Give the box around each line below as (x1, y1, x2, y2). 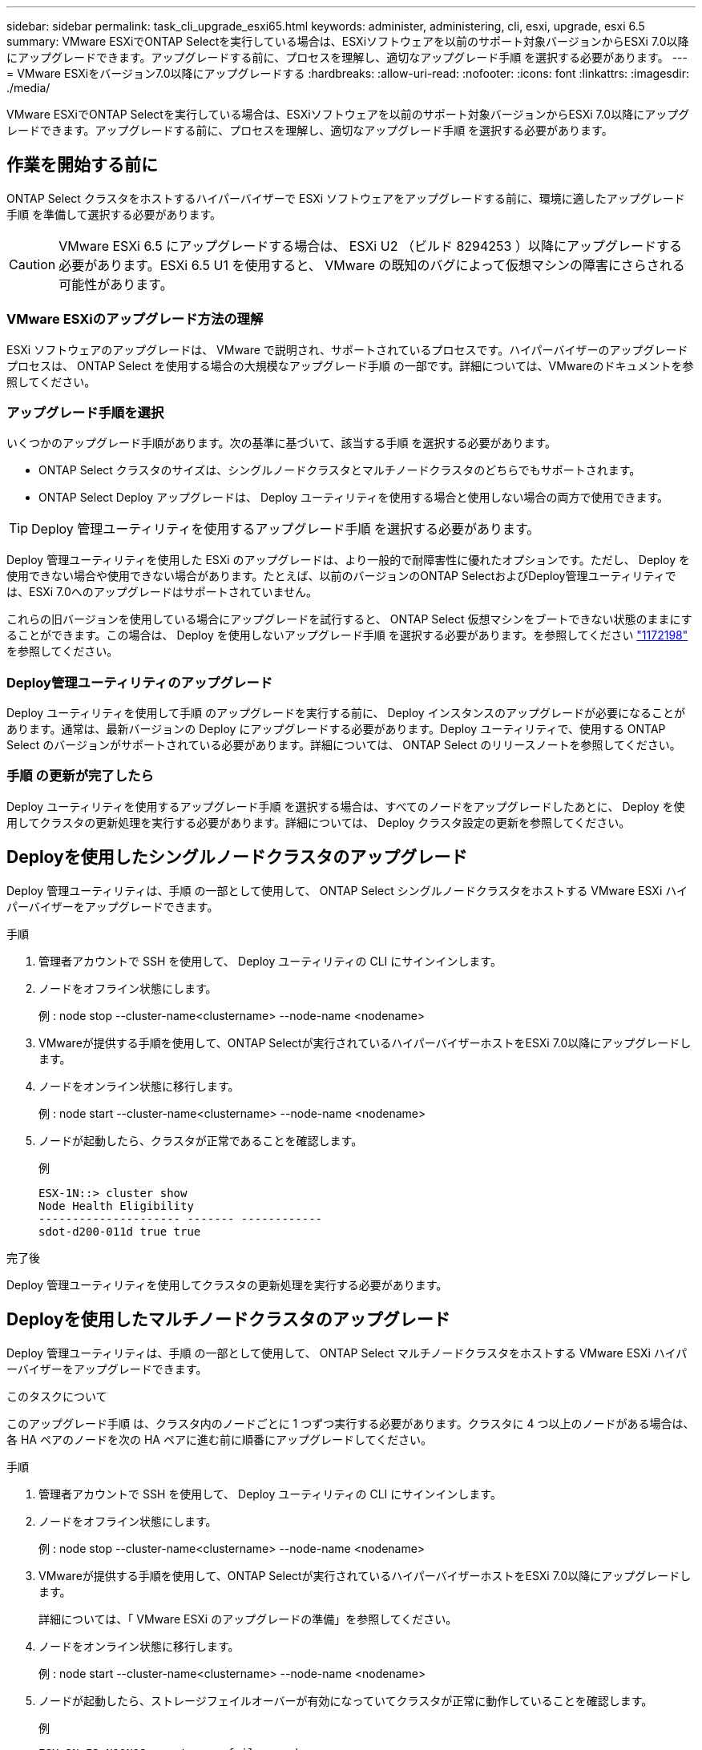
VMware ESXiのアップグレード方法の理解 (6, 311, 264, 328)
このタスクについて (6, 1389, 107, 1403)
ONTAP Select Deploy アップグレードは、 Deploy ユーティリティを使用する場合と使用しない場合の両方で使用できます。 (38, 490, 669, 505)
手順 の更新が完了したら (6, 768, 154, 784)
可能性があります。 (58, 276, 173, 292)
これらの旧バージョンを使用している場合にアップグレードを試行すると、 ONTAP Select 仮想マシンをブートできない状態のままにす (6, 612, 692, 627)
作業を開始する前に (6, 155, 158, 175)
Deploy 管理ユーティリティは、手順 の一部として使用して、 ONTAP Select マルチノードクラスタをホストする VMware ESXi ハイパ (6, 1345, 688, 1360)
